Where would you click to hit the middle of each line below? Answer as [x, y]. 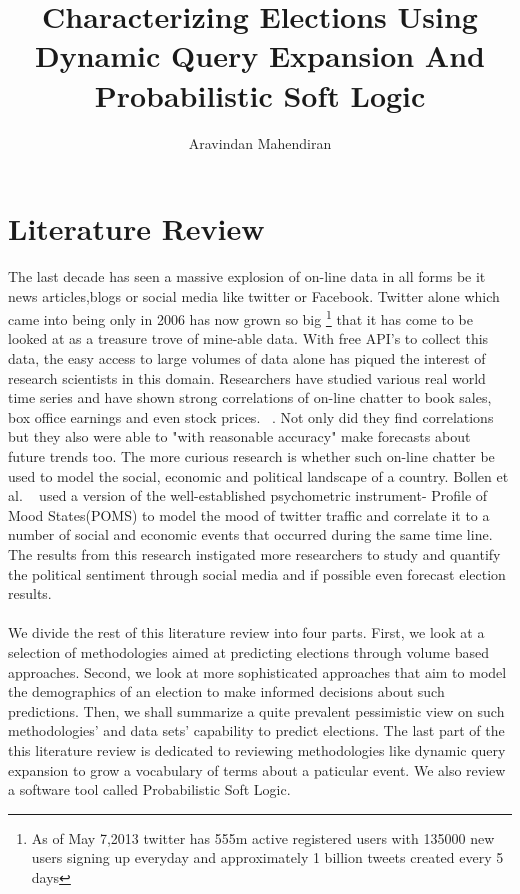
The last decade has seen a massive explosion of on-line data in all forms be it [247, 276]
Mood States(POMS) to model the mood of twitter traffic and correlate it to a [249, 514]
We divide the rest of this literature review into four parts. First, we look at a [246, 632]
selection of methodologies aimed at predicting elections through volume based [249, 651]
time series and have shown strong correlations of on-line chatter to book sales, [250, 397]
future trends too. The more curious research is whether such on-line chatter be [251, 456]
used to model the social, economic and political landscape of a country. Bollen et [258, 475]
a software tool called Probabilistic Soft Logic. [149, 789]
